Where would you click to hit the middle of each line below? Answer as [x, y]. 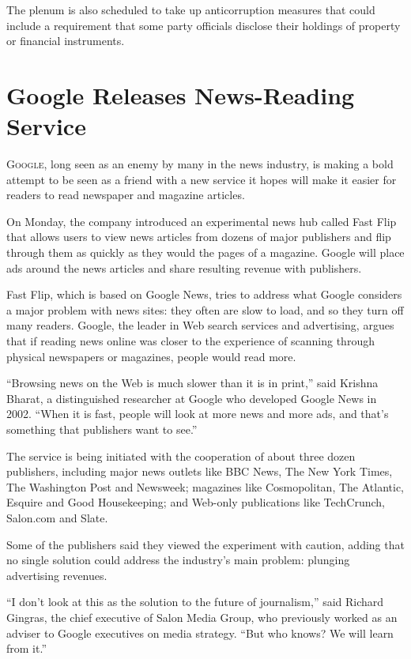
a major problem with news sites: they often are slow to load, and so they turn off [205, 309]
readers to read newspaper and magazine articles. [126, 195]
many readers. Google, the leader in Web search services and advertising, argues [200, 325]
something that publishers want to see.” [102, 429]
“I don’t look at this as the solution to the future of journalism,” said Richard [195, 602]
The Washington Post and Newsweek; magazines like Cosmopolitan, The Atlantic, [205, 486]
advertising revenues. [57, 575]
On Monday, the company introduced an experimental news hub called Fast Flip [202, 221]
